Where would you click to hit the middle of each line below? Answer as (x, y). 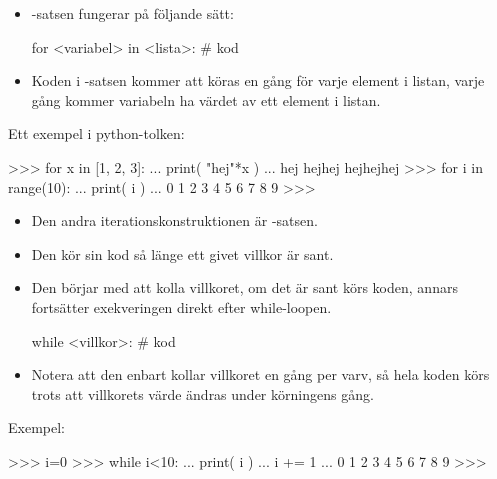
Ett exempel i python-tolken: (96, 133)
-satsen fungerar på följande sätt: (132, 13)
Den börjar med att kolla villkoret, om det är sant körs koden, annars (244, 287)
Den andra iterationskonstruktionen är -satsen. (174, 220)
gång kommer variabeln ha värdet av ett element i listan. (206, 99)
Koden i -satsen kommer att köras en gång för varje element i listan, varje (258, 80)
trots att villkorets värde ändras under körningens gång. (202, 393)
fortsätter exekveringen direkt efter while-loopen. (181, 306)
